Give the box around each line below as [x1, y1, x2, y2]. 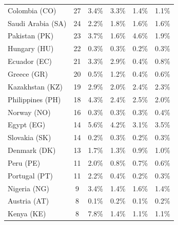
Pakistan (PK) [8, 30, 54, 41]
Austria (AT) [8, 195, 49, 206]
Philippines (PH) [8, 94, 61, 104]
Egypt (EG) [8, 119, 46, 130]
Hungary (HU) [8, 43, 54, 54]
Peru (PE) [8, 157, 41, 168]
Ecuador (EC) [8, 56, 52, 66]
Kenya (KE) [8, 208, 46, 219]
